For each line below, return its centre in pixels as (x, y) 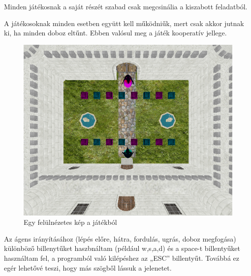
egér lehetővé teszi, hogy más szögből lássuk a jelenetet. (88, 267)
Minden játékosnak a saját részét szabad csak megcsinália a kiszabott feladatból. (126, 6)
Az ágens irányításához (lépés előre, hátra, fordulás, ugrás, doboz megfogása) (120, 238)
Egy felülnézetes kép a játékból (70, 222)
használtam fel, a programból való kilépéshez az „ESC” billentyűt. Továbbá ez (122, 258)
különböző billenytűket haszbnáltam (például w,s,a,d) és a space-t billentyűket (122, 248)
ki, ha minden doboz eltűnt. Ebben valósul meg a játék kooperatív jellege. (115, 33)
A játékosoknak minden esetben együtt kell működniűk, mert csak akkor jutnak (124, 23)
